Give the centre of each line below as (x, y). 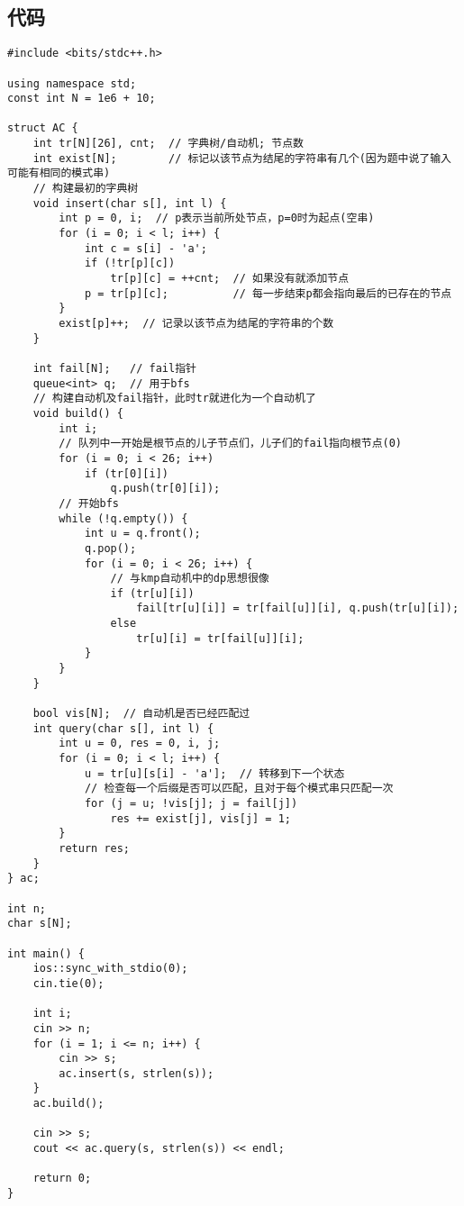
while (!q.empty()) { (123, 518)
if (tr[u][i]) (152, 593)
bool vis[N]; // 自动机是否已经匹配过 (141, 714)
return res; (95, 848)
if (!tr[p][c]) (130, 263)
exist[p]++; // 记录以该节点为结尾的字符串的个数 (196, 324)
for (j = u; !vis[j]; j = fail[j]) (191, 804)
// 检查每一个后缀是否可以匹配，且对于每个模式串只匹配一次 (239, 789)
